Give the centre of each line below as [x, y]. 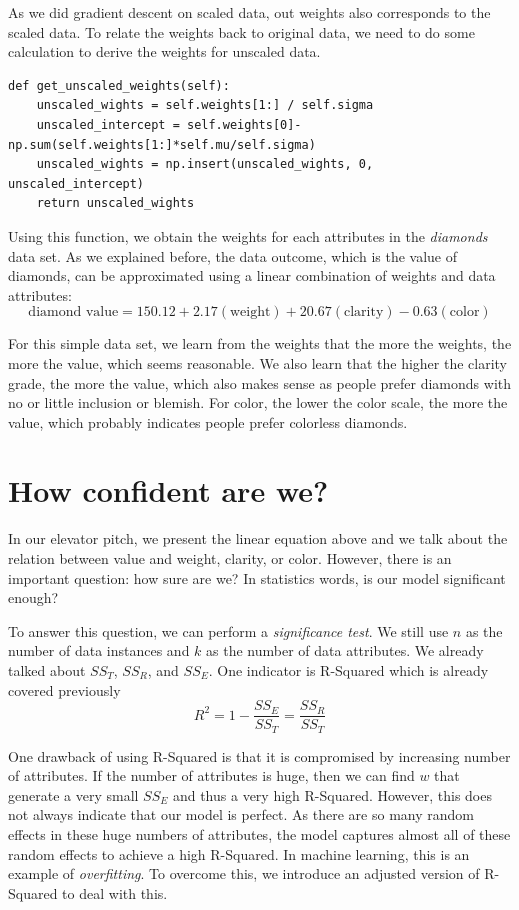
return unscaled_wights [115, 203]
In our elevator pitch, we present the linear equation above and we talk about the [258, 538]
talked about [47, 669]
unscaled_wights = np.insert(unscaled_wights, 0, [205, 164]
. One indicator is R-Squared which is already [348, 669]
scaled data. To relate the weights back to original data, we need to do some [241, 31]
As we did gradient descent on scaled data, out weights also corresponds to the [249, 12]
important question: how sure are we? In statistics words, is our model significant [257, 577]
